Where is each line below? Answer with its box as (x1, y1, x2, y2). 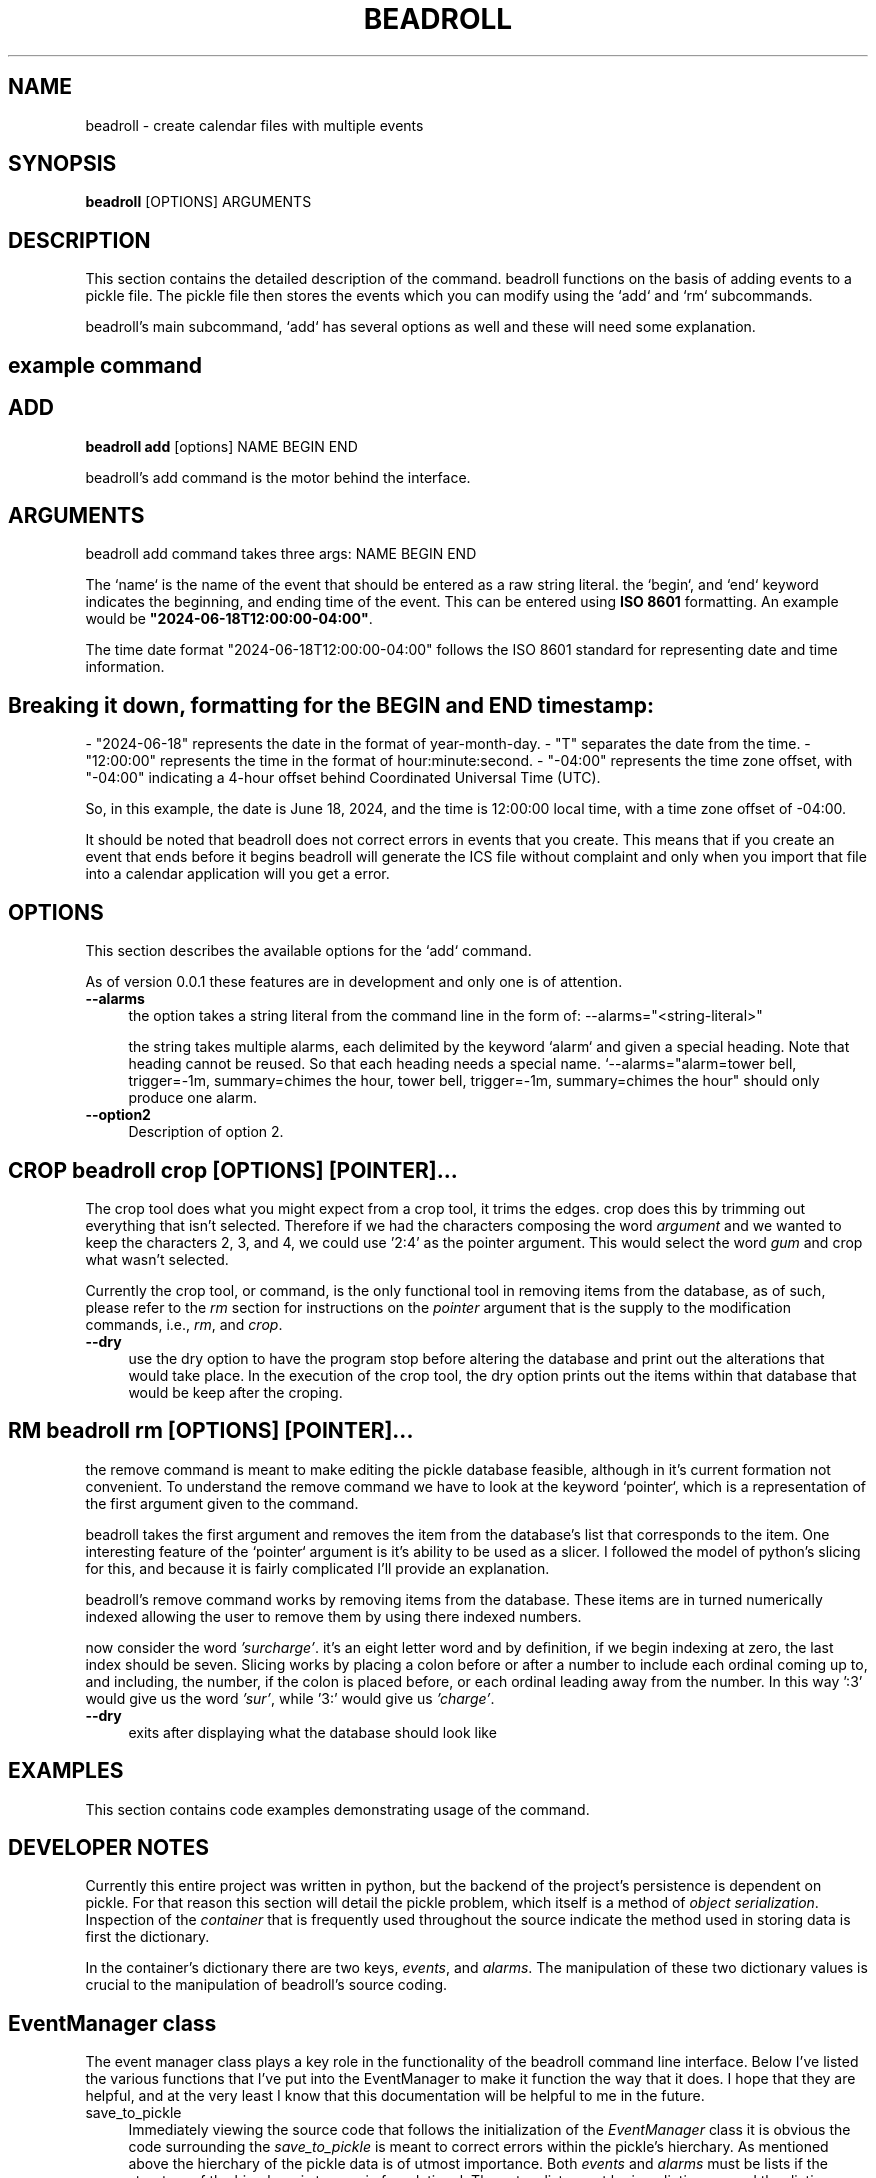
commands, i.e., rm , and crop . (85, 1315, 283, 1333)
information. (85, 658, 165, 676)
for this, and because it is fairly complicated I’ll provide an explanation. (85, 1559, 550, 1577)
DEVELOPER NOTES (8, 1835, 209, 1861)
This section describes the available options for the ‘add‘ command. (85, 942, 532, 960)
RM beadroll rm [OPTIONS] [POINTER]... (8, 1418, 414, 1444)
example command (8, 352, 203, 378)
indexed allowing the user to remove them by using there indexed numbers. (85, 1607, 582, 1625)
